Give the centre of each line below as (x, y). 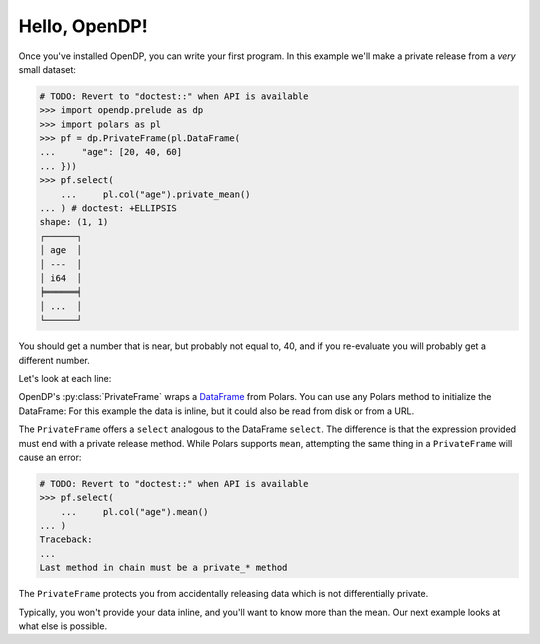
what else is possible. (63, 626)
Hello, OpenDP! (83, 26)
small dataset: (47, 69)
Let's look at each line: (65, 378)
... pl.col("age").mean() (134, 511)
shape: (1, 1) (74, 222)
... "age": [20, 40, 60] (111, 152)
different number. (54, 360)
